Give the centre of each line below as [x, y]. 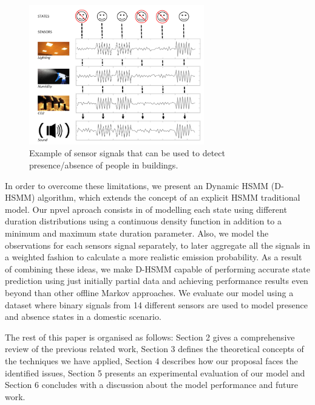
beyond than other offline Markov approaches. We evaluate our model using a [149, 292]
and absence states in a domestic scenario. [83, 317]
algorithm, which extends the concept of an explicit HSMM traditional [169, 197]
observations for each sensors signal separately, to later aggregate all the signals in [157, 245]
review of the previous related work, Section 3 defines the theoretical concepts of [154, 349]
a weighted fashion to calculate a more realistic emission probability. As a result [154, 257]
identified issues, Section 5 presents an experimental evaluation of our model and [155, 372]
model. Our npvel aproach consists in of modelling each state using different [146, 209]
